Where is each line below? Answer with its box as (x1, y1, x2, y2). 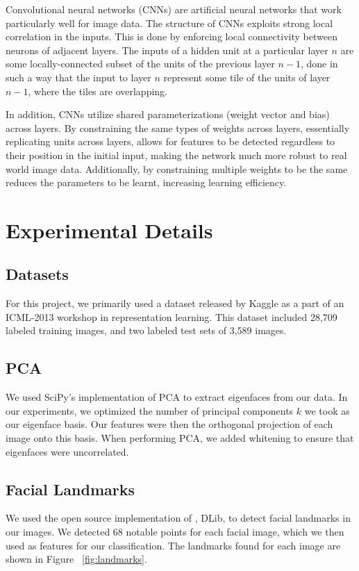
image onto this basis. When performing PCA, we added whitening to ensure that (6, 431, 354, 445)
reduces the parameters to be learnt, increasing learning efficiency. (6, 175, 287, 190)
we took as (304, 403, 350, 417)
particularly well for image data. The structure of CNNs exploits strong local (6, 15, 333, 30)
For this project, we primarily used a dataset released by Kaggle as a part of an (6, 296, 344, 311)
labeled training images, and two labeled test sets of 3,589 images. (6, 323, 287, 338)
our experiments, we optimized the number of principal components (6, 403, 294, 417)
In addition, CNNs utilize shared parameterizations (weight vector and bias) (6, 107, 330, 122)
